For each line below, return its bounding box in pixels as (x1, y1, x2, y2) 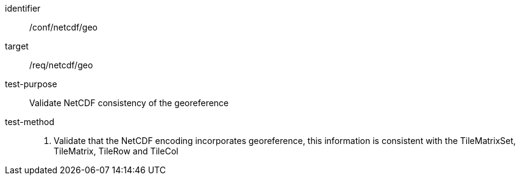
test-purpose (5, 79, 57, 89)
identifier (5, 3, 41, 13)
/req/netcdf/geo (29, 60, 93, 70)
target (5, 41, 29, 51)
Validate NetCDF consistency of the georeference (29, 98, 229, 108)
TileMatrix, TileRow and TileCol (54, 146, 179, 156)
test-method (5, 117, 54, 127)
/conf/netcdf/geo (29, 22, 98, 32)
